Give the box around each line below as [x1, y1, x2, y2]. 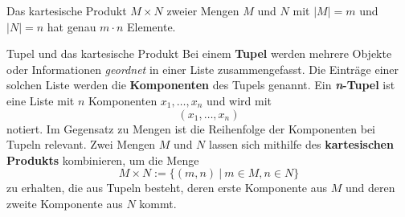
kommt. [139, 194, 177, 211]
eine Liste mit [6, 92, 75, 108]
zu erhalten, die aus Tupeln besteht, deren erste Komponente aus [6, 179, 328, 196]
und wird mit [207, 92, 272, 108]
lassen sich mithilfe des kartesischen [209, 136, 394, 153]
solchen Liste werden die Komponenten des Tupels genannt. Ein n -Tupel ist [6, 76, 395, 93]
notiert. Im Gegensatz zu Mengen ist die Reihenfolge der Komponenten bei [6, 120, 376, 137]
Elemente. [127, 18, 176, 35]
